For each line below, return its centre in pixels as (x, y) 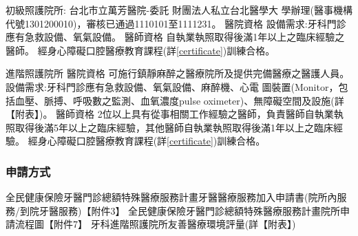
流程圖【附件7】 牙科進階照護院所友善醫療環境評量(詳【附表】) (155, 224)
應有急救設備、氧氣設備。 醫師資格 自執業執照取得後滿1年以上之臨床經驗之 (175, 37)
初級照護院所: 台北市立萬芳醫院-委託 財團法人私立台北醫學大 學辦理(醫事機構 (179, 10)
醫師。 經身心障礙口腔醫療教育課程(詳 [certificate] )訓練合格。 (140, 50)
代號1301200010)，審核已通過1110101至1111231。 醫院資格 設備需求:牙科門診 (176, 23)
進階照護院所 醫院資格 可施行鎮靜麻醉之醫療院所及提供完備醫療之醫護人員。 (178, 73)
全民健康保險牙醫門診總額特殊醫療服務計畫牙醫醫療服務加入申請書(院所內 (171, 197)
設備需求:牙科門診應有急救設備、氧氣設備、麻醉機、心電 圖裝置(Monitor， (172, 86)
